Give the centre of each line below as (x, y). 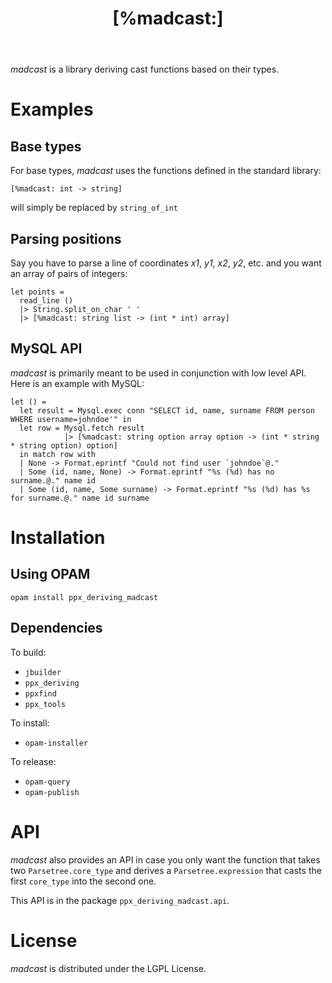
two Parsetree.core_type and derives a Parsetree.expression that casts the (166, 870)
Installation (58, 538)
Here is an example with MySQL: (77, 383)
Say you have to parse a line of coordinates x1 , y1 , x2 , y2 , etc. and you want (166, 263)
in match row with (58, 454)
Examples (52, 109)
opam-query (47, 782)
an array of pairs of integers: (69, 273)
